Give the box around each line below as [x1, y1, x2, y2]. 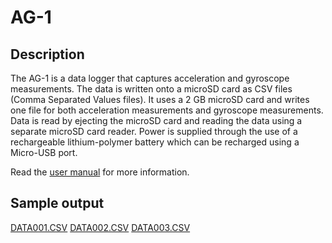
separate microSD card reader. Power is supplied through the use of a [10, 126, 298, 137]
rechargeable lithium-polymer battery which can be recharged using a [10, 136, 300, 148]
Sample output [10, 195, 105, 212]
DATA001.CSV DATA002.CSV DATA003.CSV [10, 221, 191, 233]
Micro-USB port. [10, 147, 78, 158]
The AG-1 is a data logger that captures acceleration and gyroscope [10, 72, 290, 84]
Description [10, 46, 85, 63]
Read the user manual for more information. [10, 166, 190, 178]
